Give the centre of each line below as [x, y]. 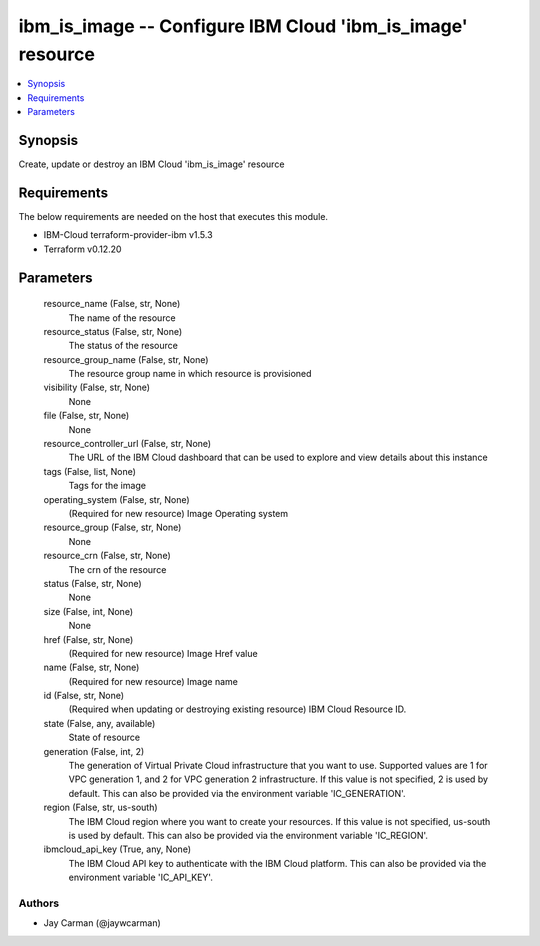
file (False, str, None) [86, 416]
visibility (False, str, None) [96, 387]
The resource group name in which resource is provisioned [190, 374]
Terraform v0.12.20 [82, 249]
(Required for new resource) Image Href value [163, 653]
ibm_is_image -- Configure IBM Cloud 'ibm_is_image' [243, 26]
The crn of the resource [117, 569]
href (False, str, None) [88, 639]
